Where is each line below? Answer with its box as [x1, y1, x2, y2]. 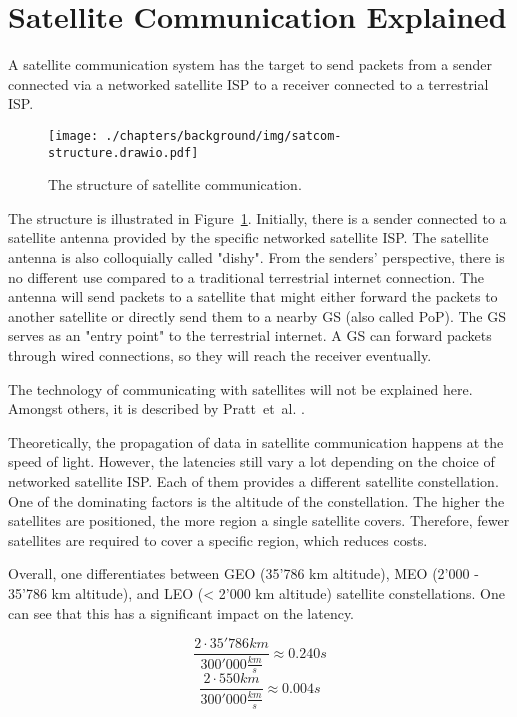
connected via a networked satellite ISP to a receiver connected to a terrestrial [8, 73, 489, 94]
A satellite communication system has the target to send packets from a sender [8, 54, 492, 75]
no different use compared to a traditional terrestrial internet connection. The [8, 266, 485, 287]
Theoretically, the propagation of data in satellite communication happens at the [8, 431, 504, 452]
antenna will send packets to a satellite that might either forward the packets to [8, 286, 498, 307]
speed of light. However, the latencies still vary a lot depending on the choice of [8, 451, 495, 472]
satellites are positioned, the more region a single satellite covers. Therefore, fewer [8, 510, 510, 531]
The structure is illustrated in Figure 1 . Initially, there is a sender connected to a [8, 207, 507, 228]
